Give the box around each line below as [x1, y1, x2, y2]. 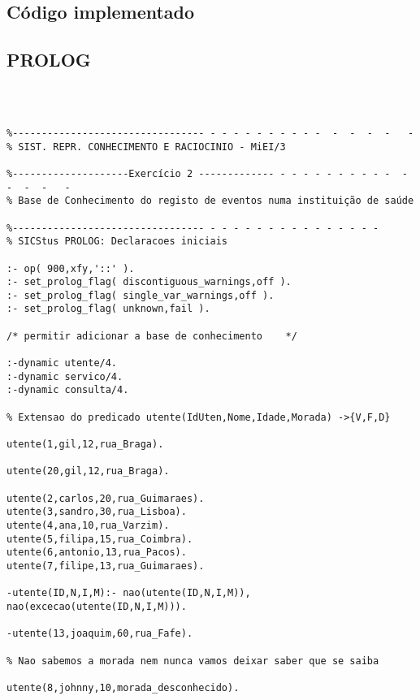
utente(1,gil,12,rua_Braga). [6, 439, 164, 451]
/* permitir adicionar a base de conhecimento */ [6, 330, 297, 342]
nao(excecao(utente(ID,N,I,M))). [6, 600, 187, 612]
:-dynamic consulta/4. [6, 384, 129, 396]
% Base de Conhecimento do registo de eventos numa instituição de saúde [6, 195, 414, 207]
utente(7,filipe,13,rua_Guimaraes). [6, 560, 205, 572]
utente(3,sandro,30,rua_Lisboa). [6, 506, 187, 518]
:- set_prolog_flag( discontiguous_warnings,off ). [6, 276, 292, 288]
